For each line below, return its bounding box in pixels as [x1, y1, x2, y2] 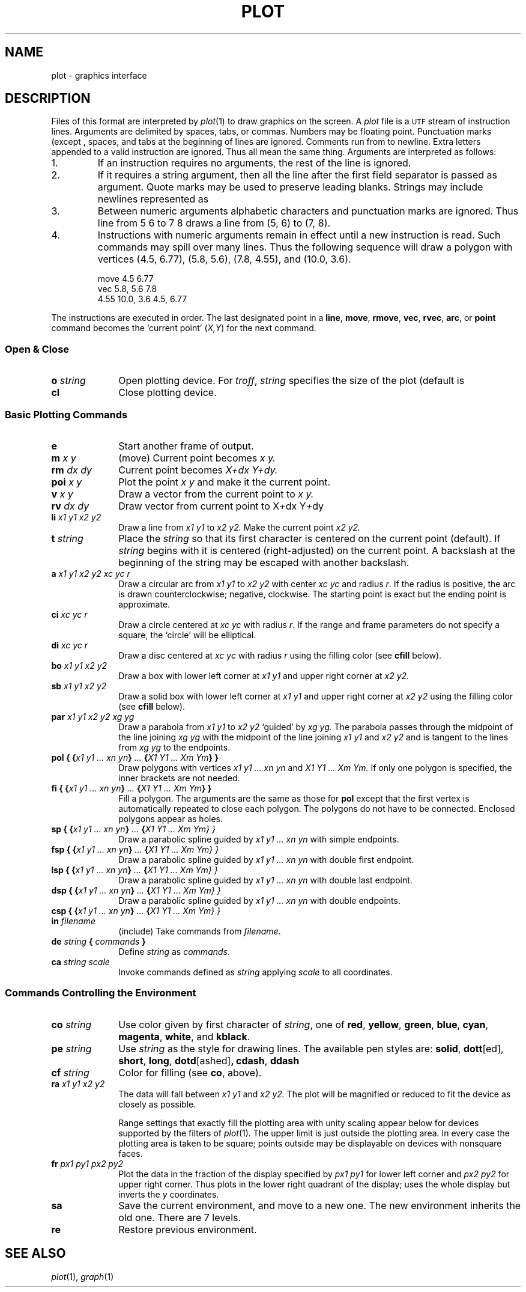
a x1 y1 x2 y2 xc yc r [51, 568, 130, 579]
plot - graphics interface [51, 70, 147, 81]
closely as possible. [118, 1099, 196, 1109]
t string [51, 532, 83, 544]
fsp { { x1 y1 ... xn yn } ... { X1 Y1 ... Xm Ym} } [51, 844, 219, 855]
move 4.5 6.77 [97, 273, 154, 284]
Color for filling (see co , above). [118, 1066, 262, 1079]
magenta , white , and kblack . [118, 1030, 250, 1043]
